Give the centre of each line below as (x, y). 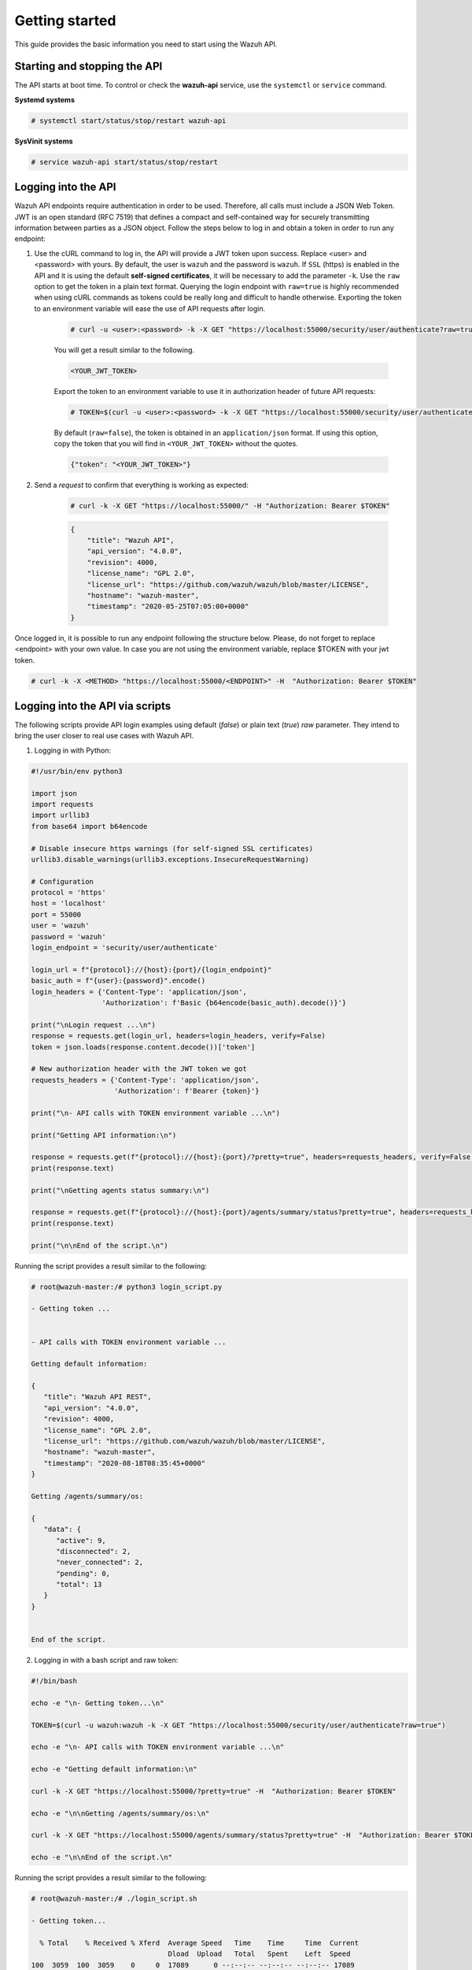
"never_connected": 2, (100, 1563)
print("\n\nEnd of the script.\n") (100, 1245)
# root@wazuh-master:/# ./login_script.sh (114, 1899)
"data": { (63, 1530)
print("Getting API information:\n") (104, 1135)
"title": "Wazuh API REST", (98, 1397)
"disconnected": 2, (94, 1551)
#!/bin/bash (54, 1681)
